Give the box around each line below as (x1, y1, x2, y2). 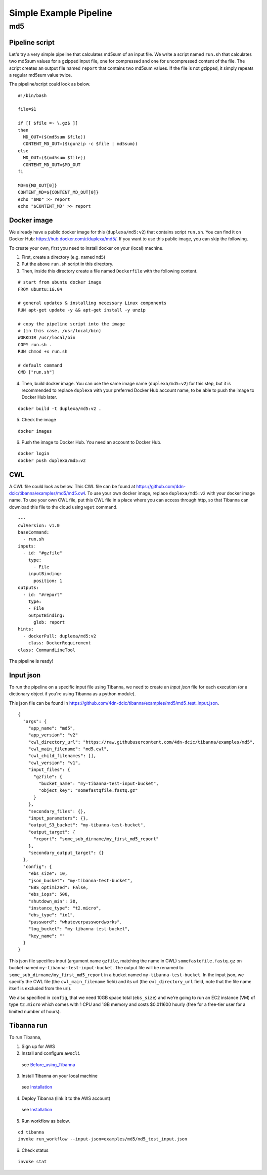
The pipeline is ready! (9, 658, 53, 664)
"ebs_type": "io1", (28, 912, 76, 918)
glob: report (33, 620, 65, 625)
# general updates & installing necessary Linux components (18, 300, 167, 306)
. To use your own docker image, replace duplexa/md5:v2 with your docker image (85, 490, 255, 497)
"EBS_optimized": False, (28, 884, 89, 890)
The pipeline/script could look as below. (9, 81, 90, 87)
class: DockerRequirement (28, 640, 91, 646)
